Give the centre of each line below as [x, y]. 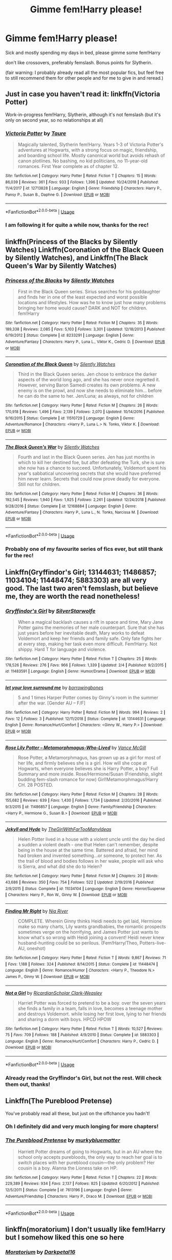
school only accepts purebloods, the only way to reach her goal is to [90, 1157]
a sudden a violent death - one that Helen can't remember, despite [88, 845]
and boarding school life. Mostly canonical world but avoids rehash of [91, 156]
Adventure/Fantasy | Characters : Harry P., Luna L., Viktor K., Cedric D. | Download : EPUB [85, 342]
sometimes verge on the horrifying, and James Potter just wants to [88, 932]
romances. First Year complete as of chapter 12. [68, 166]
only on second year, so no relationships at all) [54, 120]
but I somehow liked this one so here [65, 1238]
